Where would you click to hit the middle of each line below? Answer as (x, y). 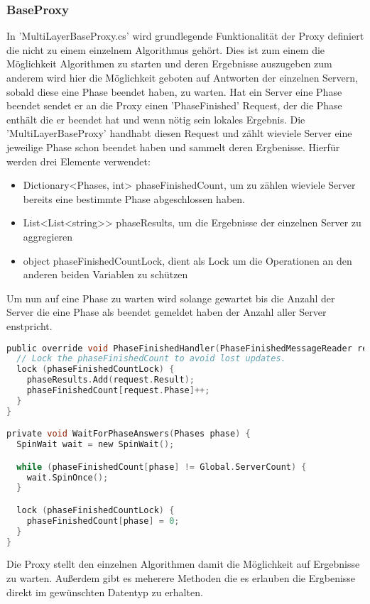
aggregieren (48, 236)
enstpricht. (29, 325)
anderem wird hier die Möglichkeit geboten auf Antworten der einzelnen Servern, (182, 77)
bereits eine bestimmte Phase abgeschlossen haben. (134, 198)
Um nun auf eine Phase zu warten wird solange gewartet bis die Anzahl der (171, 298)
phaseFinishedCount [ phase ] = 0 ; (103, 521)
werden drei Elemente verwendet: (78, 161)
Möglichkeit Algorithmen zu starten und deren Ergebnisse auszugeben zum (169, 64)
